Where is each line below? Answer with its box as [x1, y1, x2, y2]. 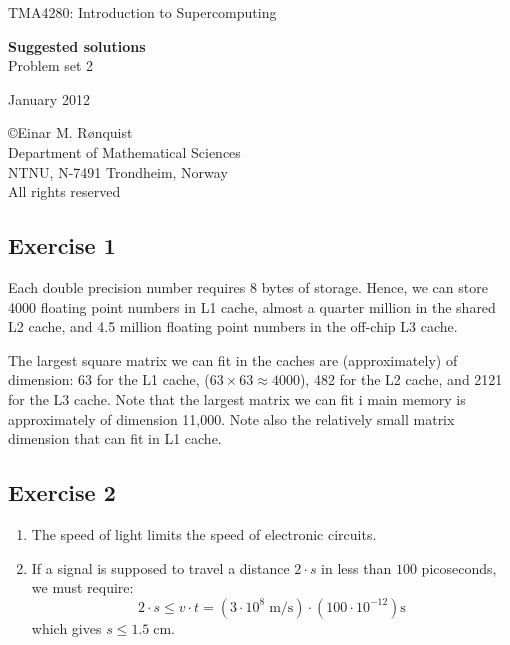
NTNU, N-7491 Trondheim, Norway [8, 161, 228, 182]
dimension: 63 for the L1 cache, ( [8, 369, 210, 390]
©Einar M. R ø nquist [8, 122, 133, 143]
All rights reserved [8, 181, 121, 202]
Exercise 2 [8, 477, 116, 508]
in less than [321, 557, 392, 578]
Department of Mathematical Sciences [8, 141, 241, 162]
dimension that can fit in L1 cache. [8, 428, 222, 449]
